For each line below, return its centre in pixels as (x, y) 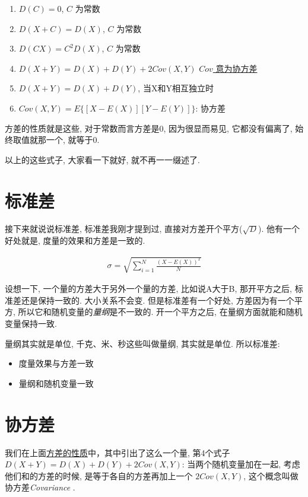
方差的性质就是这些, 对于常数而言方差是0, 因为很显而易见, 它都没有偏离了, (149, 128)
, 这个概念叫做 (271, 475)
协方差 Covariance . (40, 487)
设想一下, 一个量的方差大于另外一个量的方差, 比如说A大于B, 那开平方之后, (148, 289)
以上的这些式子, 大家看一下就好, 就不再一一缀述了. (102, 159)
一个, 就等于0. (73, 140)
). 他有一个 (279, 229)
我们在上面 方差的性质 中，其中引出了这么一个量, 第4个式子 (118, 452)
